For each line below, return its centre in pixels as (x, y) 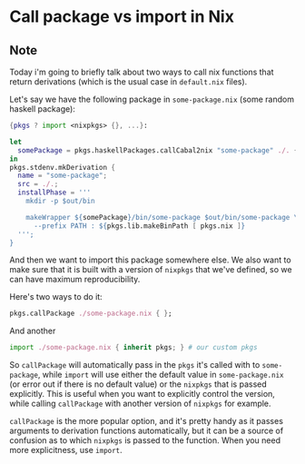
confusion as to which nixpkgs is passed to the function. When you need (145, 440)
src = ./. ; (38, 184)
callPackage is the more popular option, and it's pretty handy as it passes (147, 421)
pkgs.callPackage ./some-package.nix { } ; (91, 314)
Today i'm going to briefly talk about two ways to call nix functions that (142, 72)
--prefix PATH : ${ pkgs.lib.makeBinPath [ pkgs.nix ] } (139, 226)
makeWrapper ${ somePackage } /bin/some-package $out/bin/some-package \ (162, 217)
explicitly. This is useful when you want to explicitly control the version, (142, 394)
